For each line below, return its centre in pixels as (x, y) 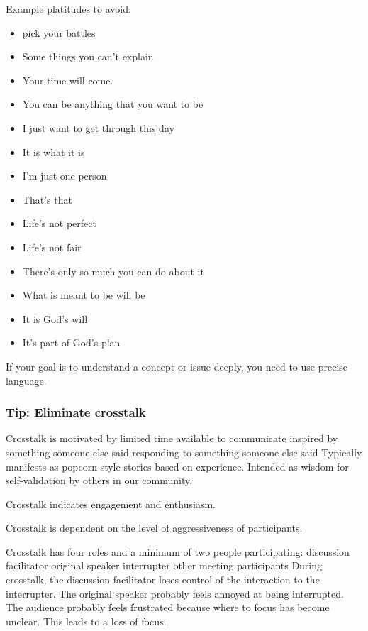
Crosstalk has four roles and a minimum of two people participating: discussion (178, 551)
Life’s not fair (52, 247)
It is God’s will (55, 318)
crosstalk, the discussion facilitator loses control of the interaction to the (163, 580)
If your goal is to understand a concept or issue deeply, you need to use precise (177, 366)
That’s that (47, 199)
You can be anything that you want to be (113, 104)
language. (26, 380)
